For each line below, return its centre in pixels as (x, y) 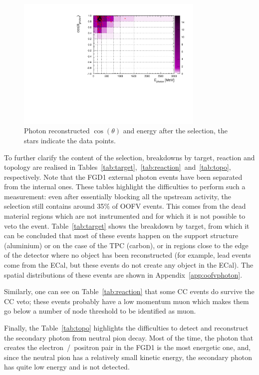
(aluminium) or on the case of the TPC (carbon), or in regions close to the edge (126, 245)
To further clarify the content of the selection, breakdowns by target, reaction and (129, 157)
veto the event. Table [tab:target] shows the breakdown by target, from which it (127, 225)
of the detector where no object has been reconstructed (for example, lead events (128, 255)
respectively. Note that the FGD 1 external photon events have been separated (123, 177)
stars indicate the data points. (70, 140)
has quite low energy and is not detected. (67, 367)
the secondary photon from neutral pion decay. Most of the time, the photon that (129, 337)
